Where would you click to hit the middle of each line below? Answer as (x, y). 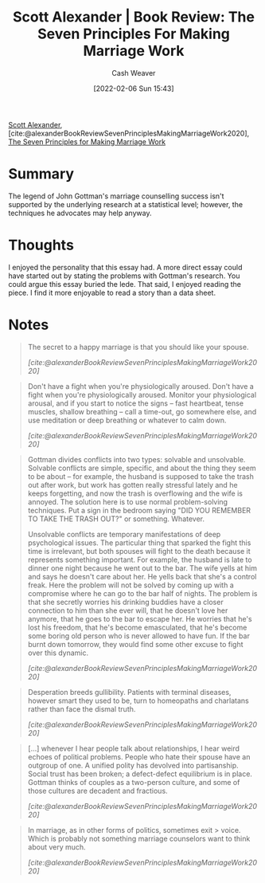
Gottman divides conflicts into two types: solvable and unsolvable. (136, 459)
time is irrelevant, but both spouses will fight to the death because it (139, 551)
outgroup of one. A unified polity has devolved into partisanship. (133, 765)
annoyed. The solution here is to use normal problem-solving (128, 501)
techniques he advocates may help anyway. (80, 213)
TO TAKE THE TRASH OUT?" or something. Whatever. (116, 519)
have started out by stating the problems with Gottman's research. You (124, 276)
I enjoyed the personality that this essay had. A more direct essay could (125, 267)
